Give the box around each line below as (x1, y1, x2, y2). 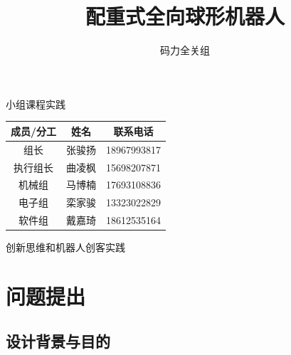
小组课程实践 (6, 96, 65, 111)
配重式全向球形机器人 (85, 1, 285, 31)
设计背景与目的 (6, 330, 110, 352)
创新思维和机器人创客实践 (6, 240, 125, 255)
